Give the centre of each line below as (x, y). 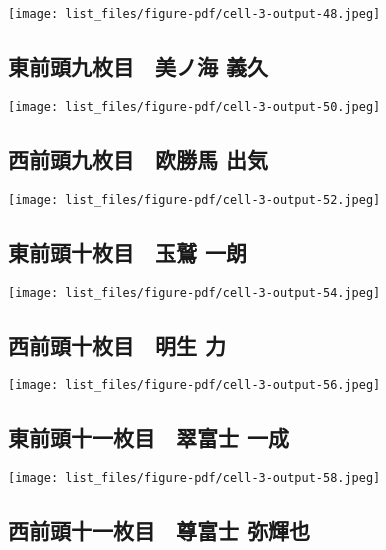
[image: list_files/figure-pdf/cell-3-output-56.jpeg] (194, 385)
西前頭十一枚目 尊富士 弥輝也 (159, 530)
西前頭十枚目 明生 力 (117, 344)
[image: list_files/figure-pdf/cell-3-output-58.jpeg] (194, 478)
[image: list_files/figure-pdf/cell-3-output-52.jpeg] (194, 199)
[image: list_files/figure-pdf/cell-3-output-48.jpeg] (194, 14)
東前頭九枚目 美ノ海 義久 (138, 66)
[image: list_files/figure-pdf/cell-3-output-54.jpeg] (194, 292)
